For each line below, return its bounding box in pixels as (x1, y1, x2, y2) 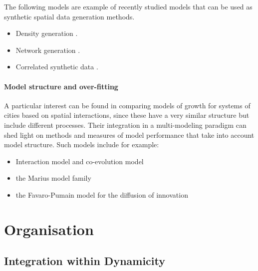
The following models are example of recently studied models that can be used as (4, 1, 253, 11)
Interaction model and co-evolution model (15, 156, 144, 166)
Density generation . (15, 28, 78, 38)
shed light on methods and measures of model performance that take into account (4, 129, 255, 140)
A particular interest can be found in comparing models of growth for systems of (4, 100, 251, 110)
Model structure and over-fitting (4, 81, 118, 91)
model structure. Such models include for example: (4, 139, 159, 150)
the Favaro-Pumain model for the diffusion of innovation (15, 189, 188, 200)
